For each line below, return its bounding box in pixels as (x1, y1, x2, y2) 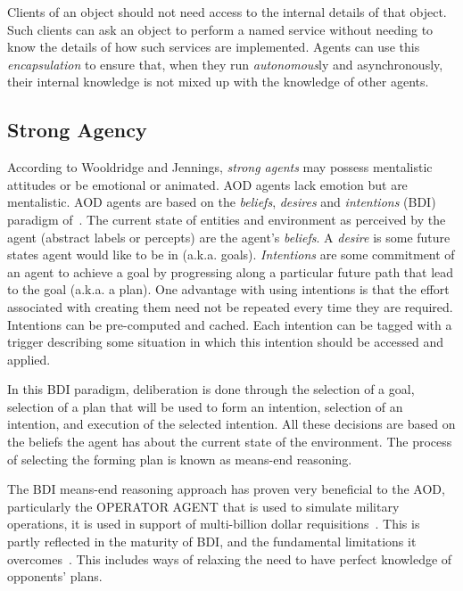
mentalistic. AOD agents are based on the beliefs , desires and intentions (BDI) (7, 193, 436, 211)
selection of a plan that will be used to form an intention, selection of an (7, 397, 403, 415)
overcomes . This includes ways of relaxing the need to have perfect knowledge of (7, 549, 452, 568)
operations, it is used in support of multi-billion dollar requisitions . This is (7, 514, 420, 533)
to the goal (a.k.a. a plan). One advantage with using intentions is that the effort (7, 280, 450, 299)
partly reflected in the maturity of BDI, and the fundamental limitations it (7, 532, 417, 551)
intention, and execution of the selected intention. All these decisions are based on (7, 415, 456, 433)
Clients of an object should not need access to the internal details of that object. (7, 3, 447, 21)
